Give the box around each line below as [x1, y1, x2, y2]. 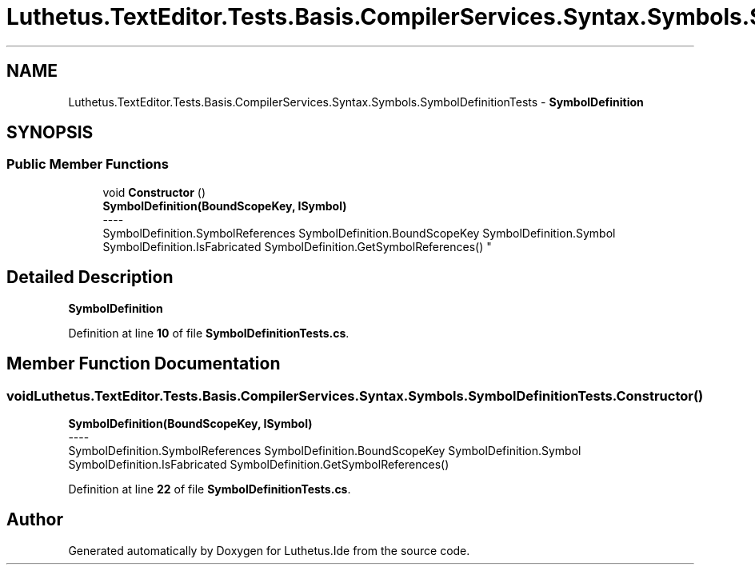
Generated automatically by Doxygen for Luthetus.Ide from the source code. [68, 543, 470, 557]
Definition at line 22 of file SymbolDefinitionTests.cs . [68, 481, 351, 496]
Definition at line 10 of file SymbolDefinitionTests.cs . [68, 325, 350, 340]
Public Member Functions [6, 156, 169, 173]
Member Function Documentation [6, 353, 281, 374]
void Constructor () [102, 185, 206, 199]
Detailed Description [6, 267, 174, 288]
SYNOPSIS [6, 122, 94, 143]
